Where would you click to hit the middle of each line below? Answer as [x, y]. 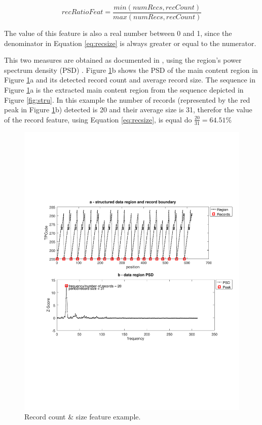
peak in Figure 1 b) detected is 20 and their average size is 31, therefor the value [128, 110]
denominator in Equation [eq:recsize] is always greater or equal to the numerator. [130, 43]
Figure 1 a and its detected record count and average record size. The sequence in [130, 80]
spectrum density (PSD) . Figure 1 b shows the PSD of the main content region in [131, 70]
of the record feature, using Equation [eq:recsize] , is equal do [98, 119]
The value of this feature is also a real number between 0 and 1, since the [118, 33]
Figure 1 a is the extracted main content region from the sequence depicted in [124, 90]
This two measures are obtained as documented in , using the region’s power [123, 60]
